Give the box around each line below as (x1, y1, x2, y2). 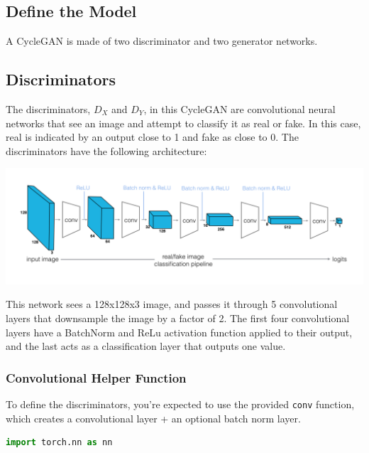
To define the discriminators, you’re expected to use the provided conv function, (6, 396, 355, 411)
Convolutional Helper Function (6, 368, 187, 386)
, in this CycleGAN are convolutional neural (143, 102, 336, 116)
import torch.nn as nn (6, 437, 113, 448)
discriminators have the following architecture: (6, 143, 207, 158)
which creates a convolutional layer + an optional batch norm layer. (6, 410, 301, 425)
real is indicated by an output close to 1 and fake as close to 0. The (6, 129, 299, 144)
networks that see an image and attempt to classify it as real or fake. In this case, (6, 115, 361, 130)
